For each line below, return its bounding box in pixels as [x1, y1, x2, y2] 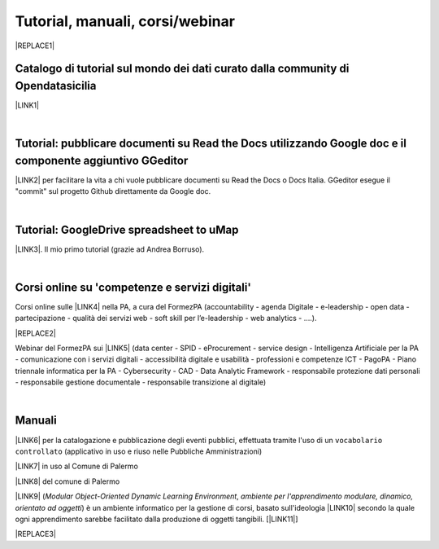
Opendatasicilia [15, 78, 97, 93]
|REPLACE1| [15, 41, 55, 51]
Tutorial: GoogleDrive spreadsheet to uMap [15, 222, 239, 236]
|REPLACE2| [15, 328, 56, 338]
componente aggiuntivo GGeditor [15, 153, 189, 167]
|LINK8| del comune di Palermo [15, 477, 120, 486]
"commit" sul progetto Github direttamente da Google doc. [15, 187, 211, 196]
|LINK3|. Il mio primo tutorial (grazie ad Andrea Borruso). [15, 244, 205, 254]
